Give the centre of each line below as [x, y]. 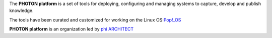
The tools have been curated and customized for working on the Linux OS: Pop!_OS [95, 19]
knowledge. [21, 10]
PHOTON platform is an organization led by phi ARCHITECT [71, 29]
